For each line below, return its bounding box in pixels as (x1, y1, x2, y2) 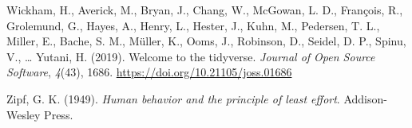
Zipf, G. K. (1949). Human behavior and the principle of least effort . (6, 90, 340, 107)
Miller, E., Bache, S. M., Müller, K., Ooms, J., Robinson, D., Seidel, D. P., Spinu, (6, 33, 406, 49)
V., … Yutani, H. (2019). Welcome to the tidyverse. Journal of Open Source (6, 48, 375, 64)
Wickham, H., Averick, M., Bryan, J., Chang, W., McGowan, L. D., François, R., (6, 2, 403, 17)
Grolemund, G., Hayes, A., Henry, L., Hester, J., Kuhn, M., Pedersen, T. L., (6, 17, 380, 33)
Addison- (343, 90, 387, 107)
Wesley (6, 106, 41, 122)
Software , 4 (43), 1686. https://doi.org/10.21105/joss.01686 (6, 64, 292, 80)
